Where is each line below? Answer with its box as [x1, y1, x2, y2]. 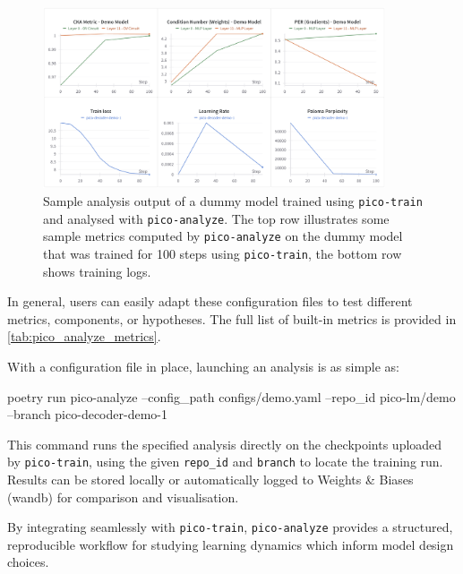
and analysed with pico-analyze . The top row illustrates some [43, 209, 390, 227]
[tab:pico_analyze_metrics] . [7, 327, 161, 346]
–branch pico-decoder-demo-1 [7, 405, 167, 424]
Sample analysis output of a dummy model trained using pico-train [43, 191, 423, 210]
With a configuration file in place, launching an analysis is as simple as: [7, 356, 400, 375]
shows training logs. [43, 261, 151, 280]
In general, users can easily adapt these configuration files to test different [7, 292, 413, 311]
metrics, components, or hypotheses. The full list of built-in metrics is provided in [7, 309, 457, 328]
